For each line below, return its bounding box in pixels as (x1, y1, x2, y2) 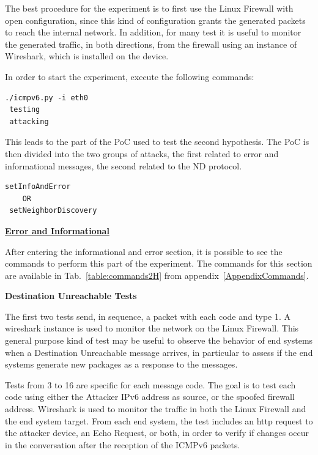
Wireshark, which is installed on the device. (5, 50, 169, 62)
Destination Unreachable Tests (5, 289, 137, 302)
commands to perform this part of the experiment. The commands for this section (5, 257, 312, 270)
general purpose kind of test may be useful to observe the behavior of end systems (5, 334, 313, 347)
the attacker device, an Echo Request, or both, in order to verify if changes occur (5, 426, 309, 439)
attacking (9, 117, 49, 126)
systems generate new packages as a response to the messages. (5, 358, 238, 371)
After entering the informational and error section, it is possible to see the (5, 245, 283, 257)
